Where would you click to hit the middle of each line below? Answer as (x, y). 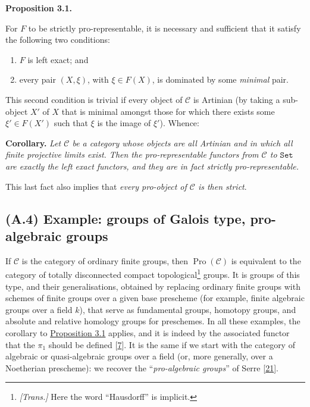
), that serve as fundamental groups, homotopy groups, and (188, 309)
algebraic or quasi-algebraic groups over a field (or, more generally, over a (139, 356)
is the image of (124, 123)
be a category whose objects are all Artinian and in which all (182, 143)
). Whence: (179, 123)
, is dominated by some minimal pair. (220, 79)
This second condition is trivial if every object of (94, 99)
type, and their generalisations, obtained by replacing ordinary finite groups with (153, 286)
